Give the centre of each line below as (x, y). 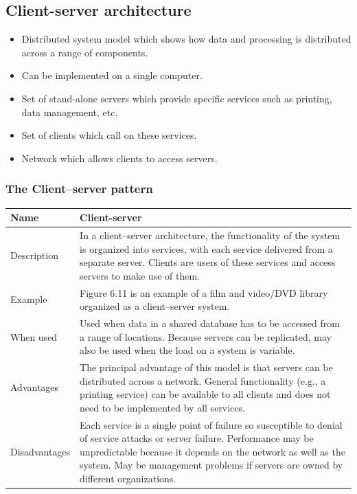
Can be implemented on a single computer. (112, 75)
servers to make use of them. (140, 275)
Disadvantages (41, 451)
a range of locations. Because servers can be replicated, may (206, 336)
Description (34, 255)
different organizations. (128, 479)
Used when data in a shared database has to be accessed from (210, 323)
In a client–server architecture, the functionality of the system (210, 235)
